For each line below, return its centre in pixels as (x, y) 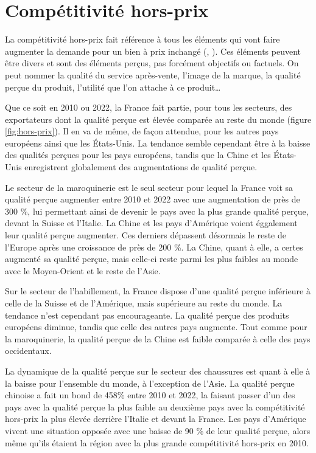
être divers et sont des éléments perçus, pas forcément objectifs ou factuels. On (152, 63)
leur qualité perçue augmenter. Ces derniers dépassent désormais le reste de (146, 235)
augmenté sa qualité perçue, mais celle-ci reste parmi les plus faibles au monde (152, 259)
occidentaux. (28, 351)
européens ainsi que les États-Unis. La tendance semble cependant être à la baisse (158, 143)
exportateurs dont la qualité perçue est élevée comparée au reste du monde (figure (158, 119)
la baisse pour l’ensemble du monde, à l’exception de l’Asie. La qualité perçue (150, 383)
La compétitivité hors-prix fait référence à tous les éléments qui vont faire (142, 39)
